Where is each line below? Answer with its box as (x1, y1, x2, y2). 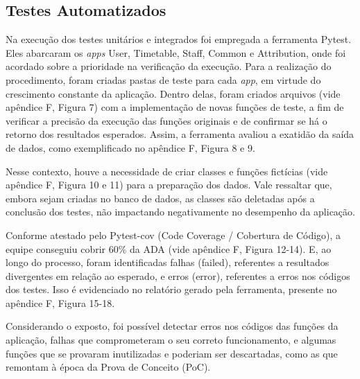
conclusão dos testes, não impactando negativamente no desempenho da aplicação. (6, 204, 355, 219)
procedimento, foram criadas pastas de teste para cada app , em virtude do (6, 72, 321, 87)
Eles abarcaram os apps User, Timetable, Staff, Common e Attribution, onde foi (6, 45, 346, 60)
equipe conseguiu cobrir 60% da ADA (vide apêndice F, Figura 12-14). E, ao (6, 241, 332, 256)
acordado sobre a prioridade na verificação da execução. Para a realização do (6, 59, 332, 73)
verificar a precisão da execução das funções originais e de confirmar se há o (6, 113, 327, 127)
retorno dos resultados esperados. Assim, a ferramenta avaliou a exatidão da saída (6, 127, 354, 141)
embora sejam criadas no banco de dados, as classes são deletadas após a (6, 191, 315, 205)
